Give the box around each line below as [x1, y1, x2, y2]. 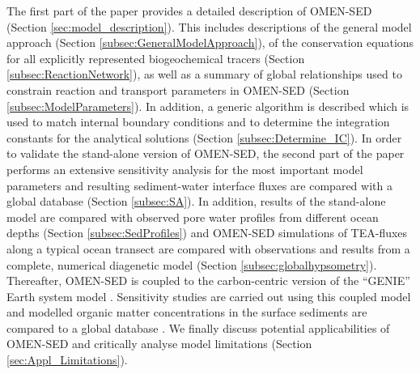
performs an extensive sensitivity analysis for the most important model [6, 160, 363, 177]
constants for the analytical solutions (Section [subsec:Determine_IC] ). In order [6, 129, 402, 146]
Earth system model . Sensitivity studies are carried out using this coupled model [6, 287, 411, 304]
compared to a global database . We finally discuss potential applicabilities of [6, 319, 390, 336]
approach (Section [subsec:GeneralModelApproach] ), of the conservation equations [6, 34, 414, 51]
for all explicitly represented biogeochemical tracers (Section [6, 49, 305, 66]
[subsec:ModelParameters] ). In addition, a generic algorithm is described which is [6, 97, 409, 114]
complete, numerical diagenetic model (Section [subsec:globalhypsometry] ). [6, 256, 377, 273]
